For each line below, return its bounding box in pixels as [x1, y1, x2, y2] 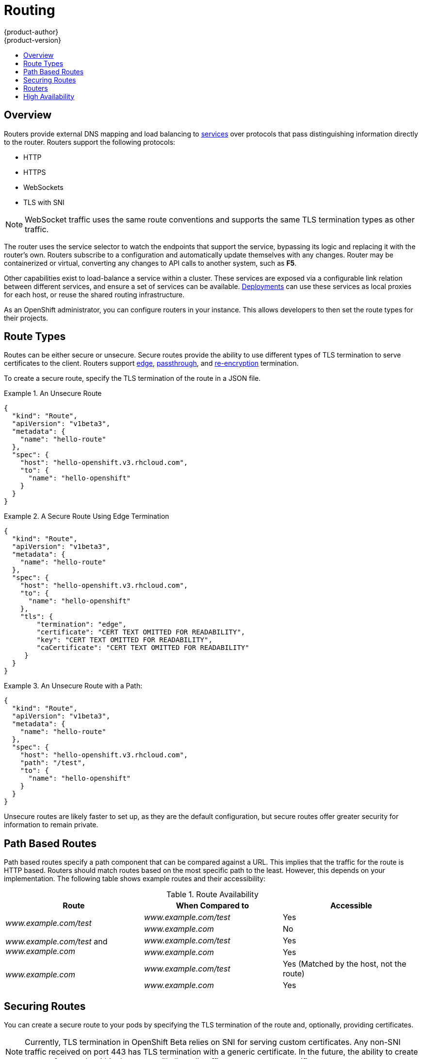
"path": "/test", [20, 759, 86, 767]
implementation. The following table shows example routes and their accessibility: [4, 874, 266, 883]
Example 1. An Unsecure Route [4, 389, 102, 398]
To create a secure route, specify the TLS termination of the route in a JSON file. [4, 374, 261, 383]
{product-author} [4, 27, 59, 36]
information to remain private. [4, 820, 98, 829]
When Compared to [176, 901, 249, 911]
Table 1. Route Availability [166, 889, 259, 900]
